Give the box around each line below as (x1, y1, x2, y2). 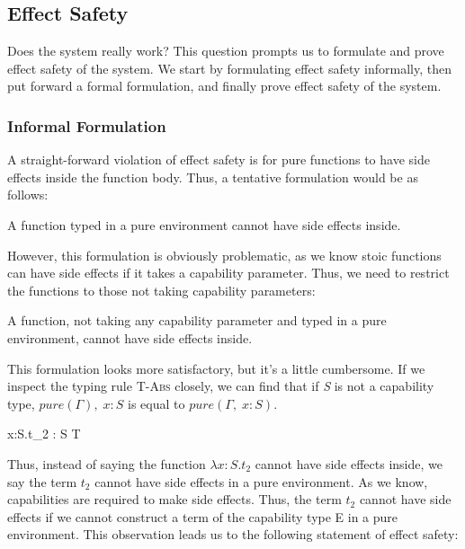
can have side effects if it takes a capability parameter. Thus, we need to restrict (7, 263, 450, 282)
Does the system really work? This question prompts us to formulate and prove (7, 41, 444, 60)
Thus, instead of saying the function (7, 454, 206, 473)
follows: (7, 185, 49, 204)
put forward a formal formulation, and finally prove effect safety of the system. (7, 76, 442, 95)
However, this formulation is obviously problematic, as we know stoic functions (7, 245, 442, 264)
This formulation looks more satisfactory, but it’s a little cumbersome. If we (7, 359, 425, 377)
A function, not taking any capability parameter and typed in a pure (7, 311, 387, 330)
